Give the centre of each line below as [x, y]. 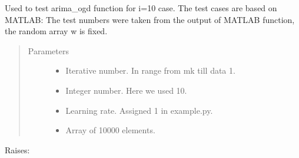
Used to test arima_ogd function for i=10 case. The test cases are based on [141, 8]
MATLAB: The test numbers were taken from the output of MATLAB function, [150, 19]
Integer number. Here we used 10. [126, 90]
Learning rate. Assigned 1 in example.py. [139, 110]
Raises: [17, 149]
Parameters [48, 50]
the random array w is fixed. [56, 31]
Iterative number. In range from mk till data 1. [150, 70]
